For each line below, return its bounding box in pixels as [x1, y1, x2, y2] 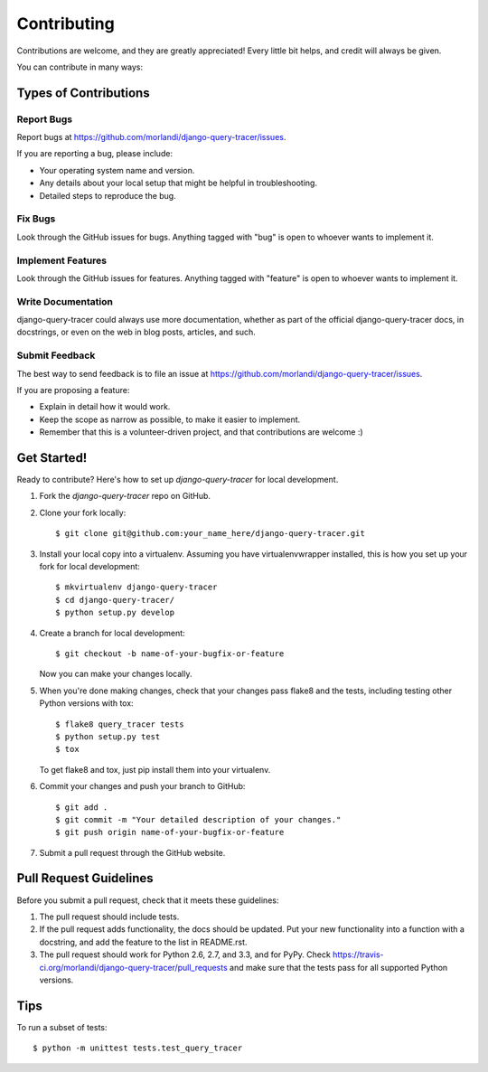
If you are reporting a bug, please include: [16, 148, 174, 159]
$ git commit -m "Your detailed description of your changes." [55, 814, 342, 824]
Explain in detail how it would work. [39, 401, 171, 412]
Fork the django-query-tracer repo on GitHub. [39, 491, 211, 502]
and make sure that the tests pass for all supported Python [229, 962, 448, 973]
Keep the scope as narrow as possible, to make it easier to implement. [39, 414, 301, 425]
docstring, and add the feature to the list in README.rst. [39, 936, 248, 947]
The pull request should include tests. [39, 911, 180, 922]
